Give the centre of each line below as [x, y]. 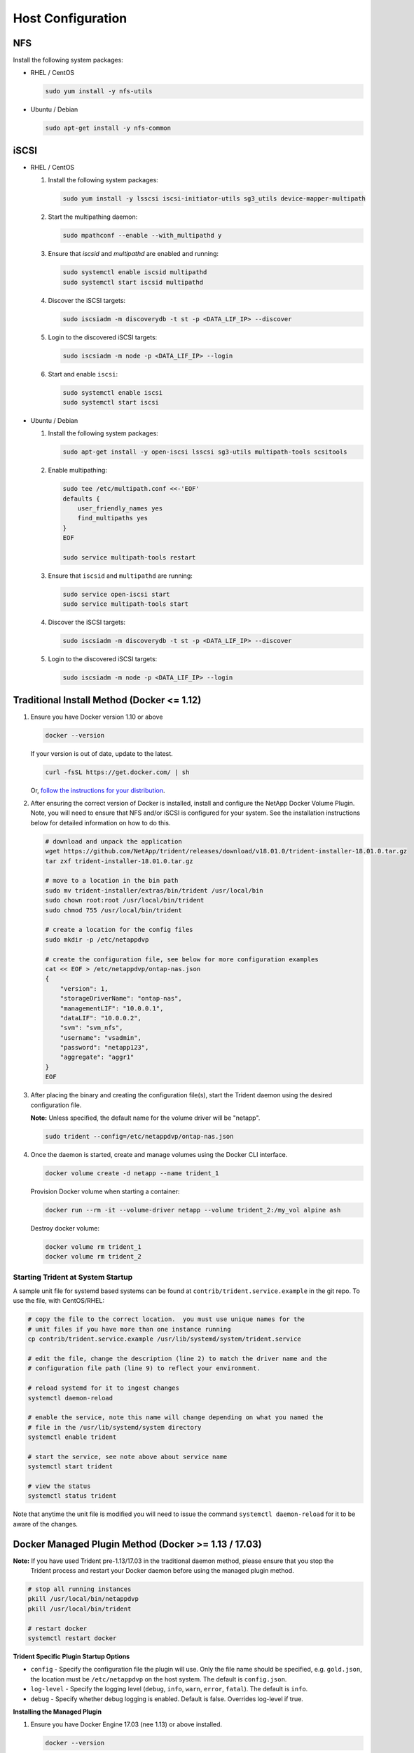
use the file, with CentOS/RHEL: [59, 1301]
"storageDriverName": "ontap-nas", [121, 999]
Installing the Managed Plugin [57, 1712]
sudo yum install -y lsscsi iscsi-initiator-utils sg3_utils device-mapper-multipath [214, 199]
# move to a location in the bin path [112, 881]
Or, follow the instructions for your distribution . [98, 790]
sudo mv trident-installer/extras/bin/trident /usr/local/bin [154, 890]
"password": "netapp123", [104, 1048]
